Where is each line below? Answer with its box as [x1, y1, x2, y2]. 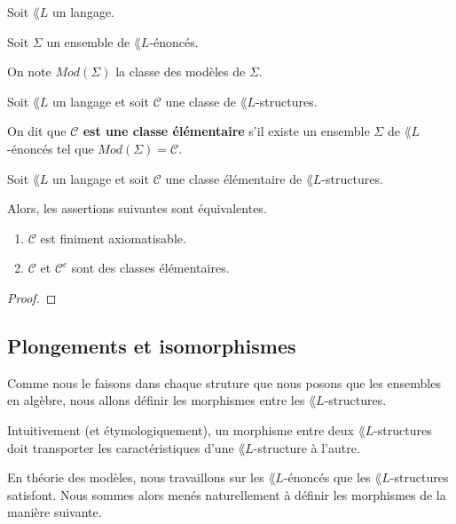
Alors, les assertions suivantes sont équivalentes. [7, 199, 267, 218]
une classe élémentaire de [165, 169, 303, 187]
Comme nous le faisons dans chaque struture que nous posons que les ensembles [7, 373, 441, 392]
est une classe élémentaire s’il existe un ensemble [83, 122, 370, 140]
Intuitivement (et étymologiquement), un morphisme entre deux [7, 420, 354, 439]
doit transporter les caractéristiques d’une [7, 438, 234, 457]
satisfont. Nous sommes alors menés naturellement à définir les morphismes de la [7, 485, 446, 504]
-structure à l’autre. [253, 438, 360, 457]
